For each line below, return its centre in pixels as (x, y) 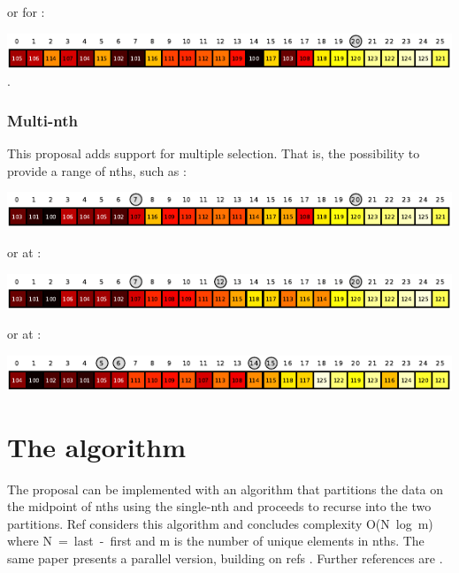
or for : (26, 11)
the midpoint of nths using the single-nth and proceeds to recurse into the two (219, 506)
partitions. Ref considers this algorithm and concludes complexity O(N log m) (220, 523)
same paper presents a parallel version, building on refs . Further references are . (225, 558)
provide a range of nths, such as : (97, 170)
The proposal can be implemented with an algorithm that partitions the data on (226, 489)
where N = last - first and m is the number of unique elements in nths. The (216, 541)
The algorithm (96, 446)
